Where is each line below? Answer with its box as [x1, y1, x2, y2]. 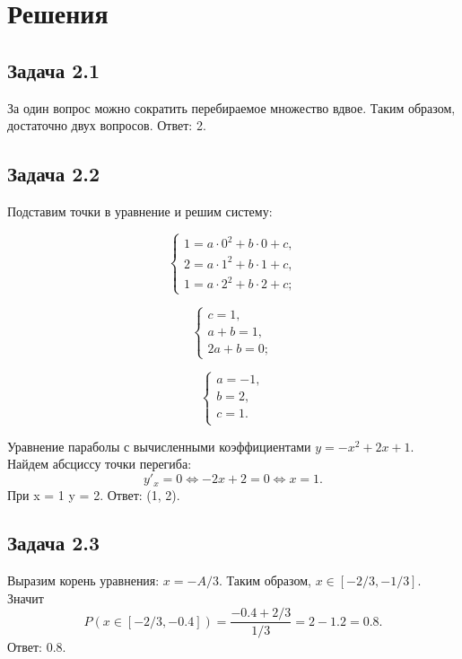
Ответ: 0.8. [7, 637, 66, 655]
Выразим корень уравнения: [7, 571, 160, 590]
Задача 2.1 [7, 56, 100, 83]
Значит [7, 588, 44, 607]
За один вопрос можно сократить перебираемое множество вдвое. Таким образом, [7, 98, 456, 117]
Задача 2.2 [7, 160, 100, 188]
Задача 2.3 [7, 529, 100, 557]
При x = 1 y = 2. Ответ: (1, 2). [7, 485, 180, 504]
